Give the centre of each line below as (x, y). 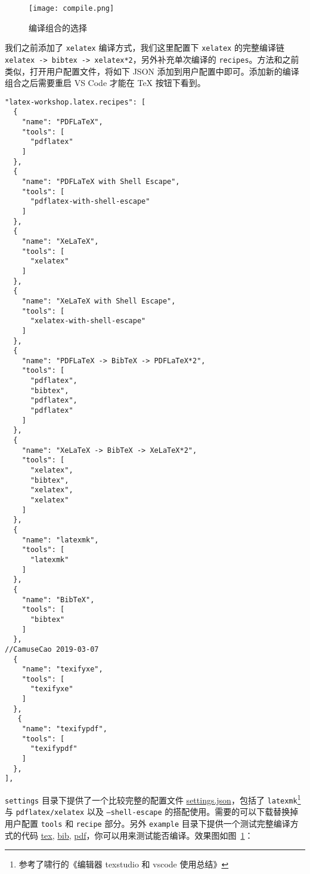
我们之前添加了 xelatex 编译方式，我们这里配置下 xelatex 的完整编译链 (145, 47)
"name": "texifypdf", (64, 729)
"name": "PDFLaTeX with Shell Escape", (101, 182)
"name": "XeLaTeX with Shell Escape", (99, 301)
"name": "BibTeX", (58, 599)
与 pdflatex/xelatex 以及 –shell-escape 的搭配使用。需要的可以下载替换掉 (152, 812)
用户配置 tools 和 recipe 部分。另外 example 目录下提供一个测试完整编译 (148, 823)
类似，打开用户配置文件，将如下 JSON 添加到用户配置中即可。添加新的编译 (152, 71)
